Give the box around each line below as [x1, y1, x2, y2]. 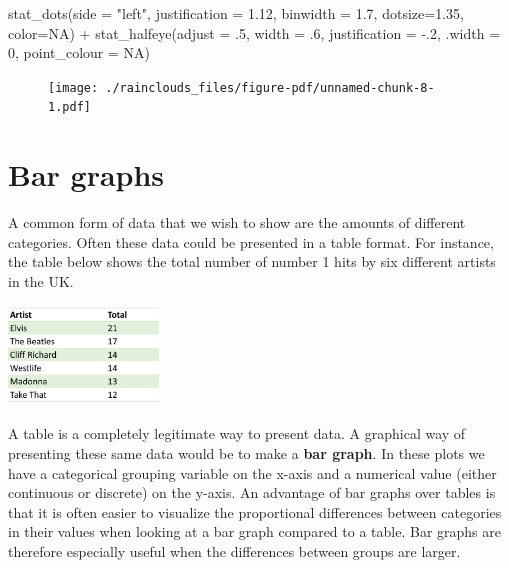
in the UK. [8, 271, 74, 291]
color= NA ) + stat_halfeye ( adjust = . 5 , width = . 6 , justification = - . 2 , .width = [8, 22, 501, 43]
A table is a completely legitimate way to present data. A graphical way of [8, 423, 466, 444]
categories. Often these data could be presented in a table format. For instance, [8, 231, 494, 252]
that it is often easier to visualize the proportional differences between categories [8, 501, 502, 522]
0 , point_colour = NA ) [8, 42, 151, 63]
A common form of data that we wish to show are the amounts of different [8, 212, 466, 233]
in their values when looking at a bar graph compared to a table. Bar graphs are [8, 521, 501, 542]
